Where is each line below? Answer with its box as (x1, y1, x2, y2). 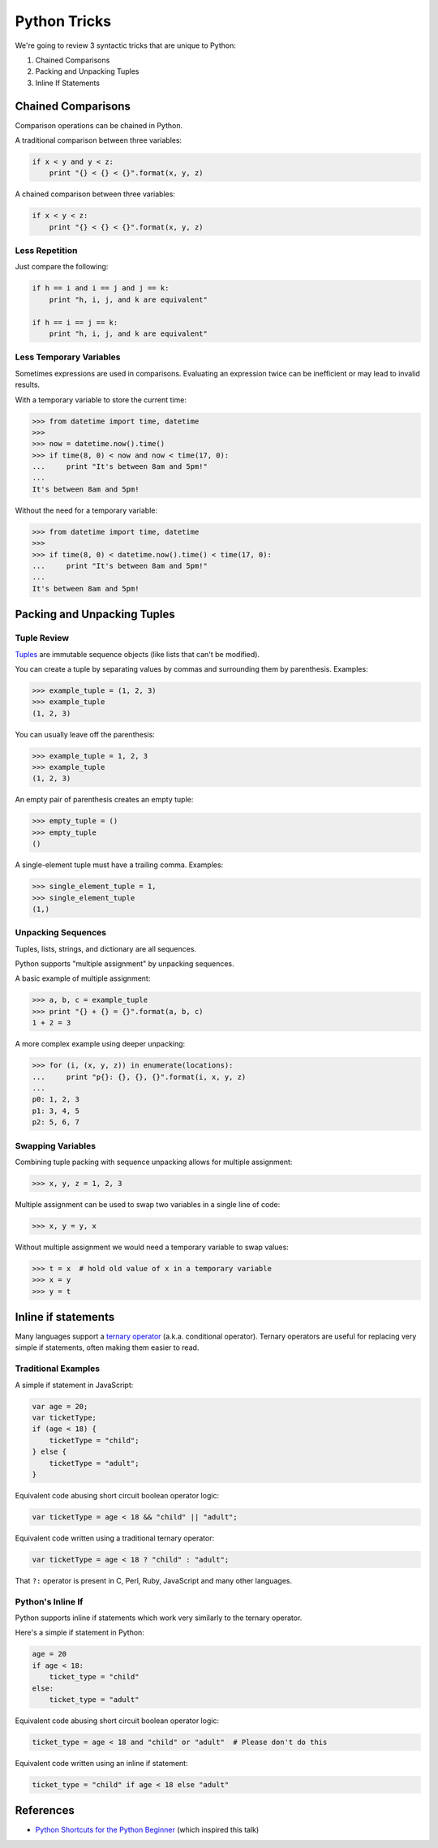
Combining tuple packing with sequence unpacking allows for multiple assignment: (15, 1157, 293, 1167)
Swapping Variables (15, 1140, 97, 1151)
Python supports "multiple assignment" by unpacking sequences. (15, 959, 234, 969)
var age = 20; (32, 1402, 88, 1411)
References (15, 1803, 75, 1817)
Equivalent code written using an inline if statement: (15, 1758, 188, 1768)
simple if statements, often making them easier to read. (15, 1343, 200, 1352)
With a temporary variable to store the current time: (15, 394, 187, 405)
